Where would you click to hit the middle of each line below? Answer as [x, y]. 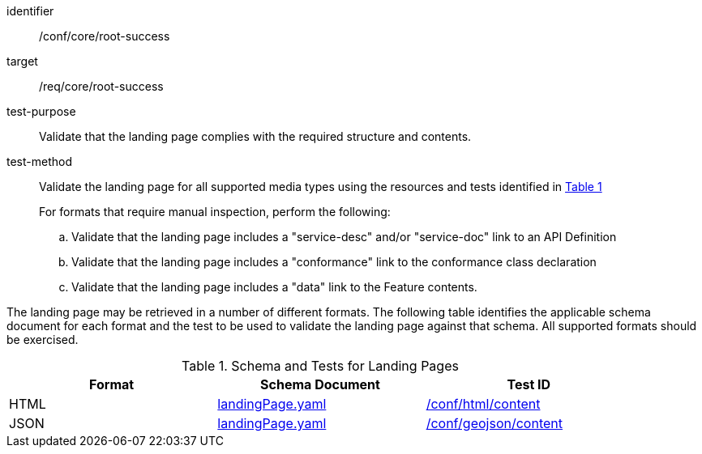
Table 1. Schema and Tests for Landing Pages [320, 366]
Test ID [529, 384]
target [22, 61]
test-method [39, 161]
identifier [30, 11]
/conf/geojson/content [494, 423]
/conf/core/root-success [105, 36]
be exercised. [43, 339]
